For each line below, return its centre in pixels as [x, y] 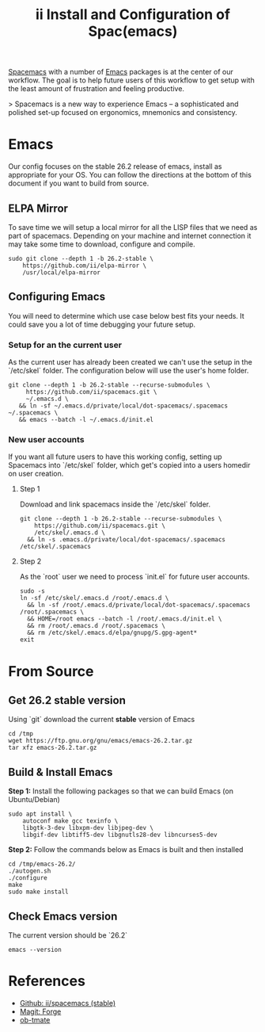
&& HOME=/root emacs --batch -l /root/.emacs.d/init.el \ [125, 619]
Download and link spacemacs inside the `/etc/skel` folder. [115, 504]
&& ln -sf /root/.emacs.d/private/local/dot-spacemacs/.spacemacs [139, 605]
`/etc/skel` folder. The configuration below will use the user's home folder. [129, 371]
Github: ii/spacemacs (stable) [68, 1003]
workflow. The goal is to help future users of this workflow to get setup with [131, 80]
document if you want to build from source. [79, 183]
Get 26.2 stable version [67, 700]
